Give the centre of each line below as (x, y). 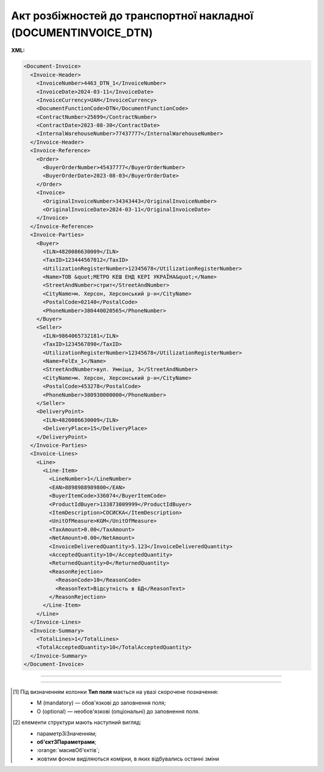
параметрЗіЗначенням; (67, 733)
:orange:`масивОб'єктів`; (68, 750)
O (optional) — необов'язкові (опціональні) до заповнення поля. (118, 711)
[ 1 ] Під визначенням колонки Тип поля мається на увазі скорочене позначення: (116, 692)
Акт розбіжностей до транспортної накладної (132, 16)
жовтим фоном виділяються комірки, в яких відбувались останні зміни (128, 759)
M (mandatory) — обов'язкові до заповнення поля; (101, 703)
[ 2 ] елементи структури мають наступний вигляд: (77, 723)
